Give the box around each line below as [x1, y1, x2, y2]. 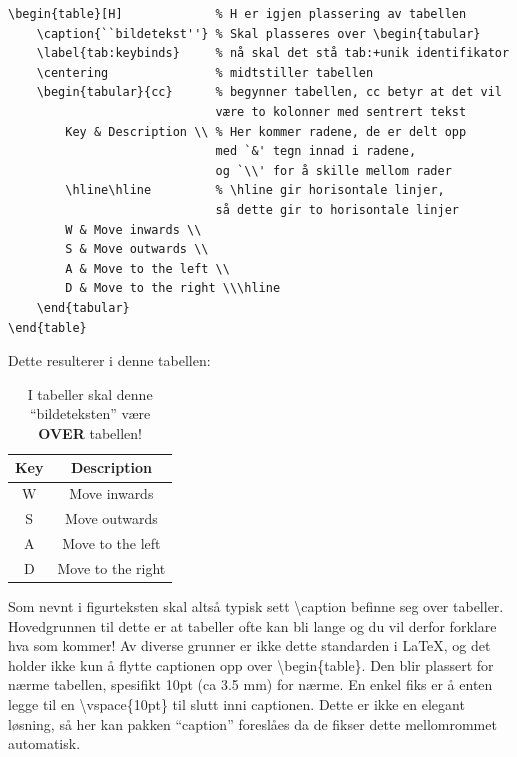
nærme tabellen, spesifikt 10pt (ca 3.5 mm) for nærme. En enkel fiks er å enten [8, 674, 493, 695]
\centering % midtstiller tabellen [36, 65, 374, 80]
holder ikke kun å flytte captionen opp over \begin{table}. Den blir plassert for [8, 654, 494, 675]
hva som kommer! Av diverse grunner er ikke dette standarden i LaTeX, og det [8, 635, 491, 656]
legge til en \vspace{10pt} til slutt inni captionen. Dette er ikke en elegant [8, 693, 465, 714]
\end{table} [8, 320, 87, 335]
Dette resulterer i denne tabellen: [8, 350, 211, 371]
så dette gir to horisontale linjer [215, 202, 460, 217]
